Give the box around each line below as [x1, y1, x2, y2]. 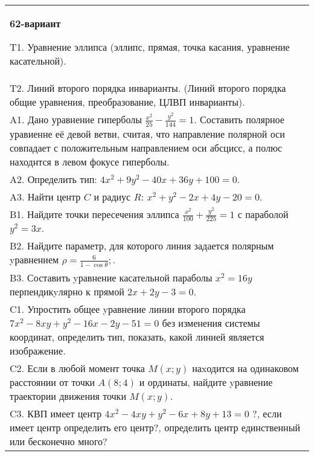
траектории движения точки [10, 388, 126, 403]
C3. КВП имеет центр [10, 406, 102, 420]
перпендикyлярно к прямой [10, 284, 124, 298]
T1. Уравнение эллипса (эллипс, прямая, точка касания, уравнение [10, 40, 290, 54]
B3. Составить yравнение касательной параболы [10, 270, 213, 284]
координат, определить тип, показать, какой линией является [10, 329, 264, 344]
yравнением [10, 252, 59, 267]
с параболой [237, 207, 289, 221]
